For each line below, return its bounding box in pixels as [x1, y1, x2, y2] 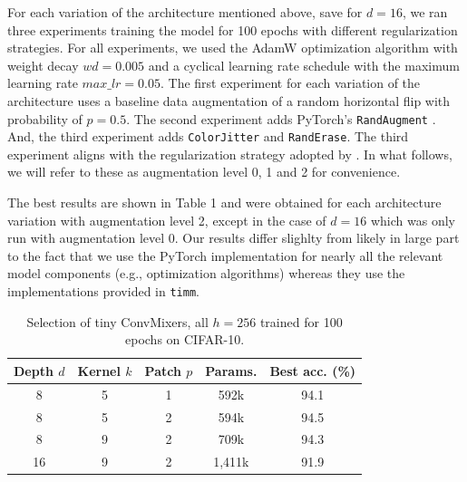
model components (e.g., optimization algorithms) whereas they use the [7, 264, 405, 283]
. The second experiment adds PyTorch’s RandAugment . [126, 109, 436, 128]
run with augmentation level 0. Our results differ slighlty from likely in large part [7, 228, 460, 247]
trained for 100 [259, 312, 343, 331]
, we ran [402, 3, 448, 21]
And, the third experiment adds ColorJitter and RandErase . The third [7, 127, 409, 146]
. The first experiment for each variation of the [161, 73, 421, 92]
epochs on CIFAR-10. [124, 330, 245, 349]
